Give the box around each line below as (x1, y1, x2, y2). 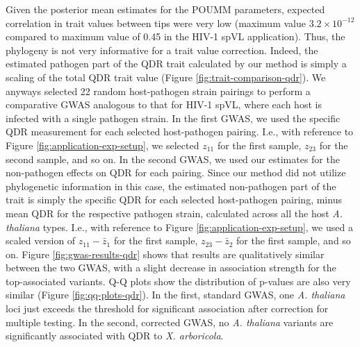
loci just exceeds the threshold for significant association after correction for (6, 301, 329, 316)
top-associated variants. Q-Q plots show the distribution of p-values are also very (6, 273, 351, 288)
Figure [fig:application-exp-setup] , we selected (6, 137, 199, 152)
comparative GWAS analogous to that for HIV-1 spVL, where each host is (6, 97, 322, 112)
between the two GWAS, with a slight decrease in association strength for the (6, 260, 336, 275)
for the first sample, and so (236, 233, 351, 248)
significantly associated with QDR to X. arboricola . (6, 328, 224, 343)
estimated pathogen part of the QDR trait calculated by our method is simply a (6, 56, 347, 71)
